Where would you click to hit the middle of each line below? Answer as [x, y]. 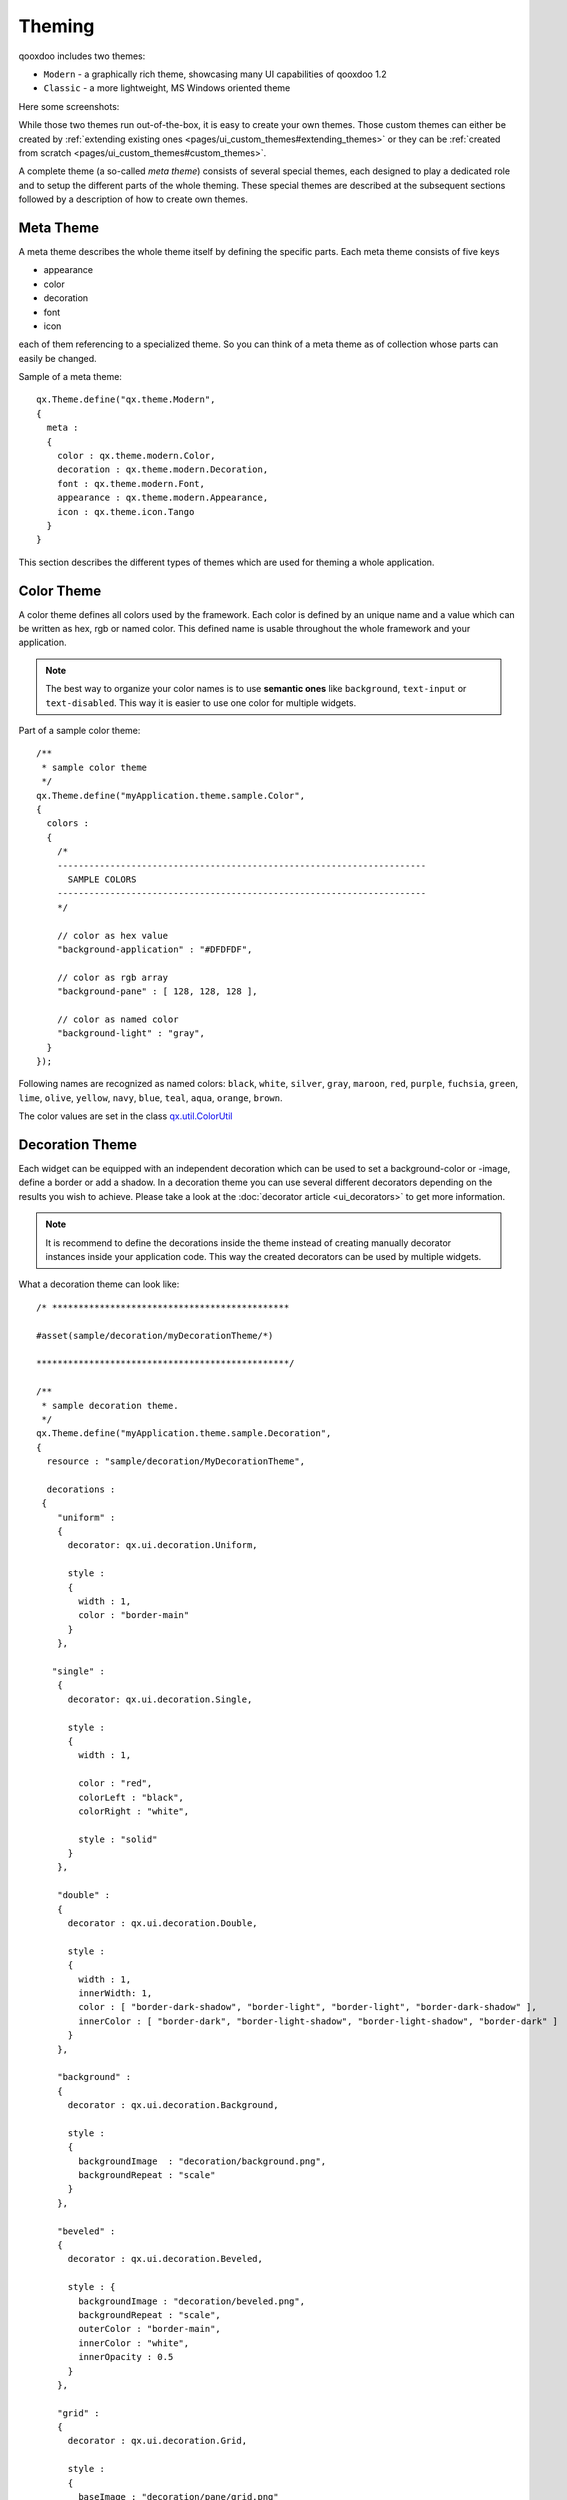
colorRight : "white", [134, 1811]
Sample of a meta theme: [70, 377]
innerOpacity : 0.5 [126, 2357]
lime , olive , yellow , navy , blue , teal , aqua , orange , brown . [150, 1097]
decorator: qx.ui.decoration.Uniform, [163, 1545]
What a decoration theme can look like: [99, 1284]
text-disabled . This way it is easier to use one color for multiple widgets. [201, 702]
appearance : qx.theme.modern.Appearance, [162, 498]
